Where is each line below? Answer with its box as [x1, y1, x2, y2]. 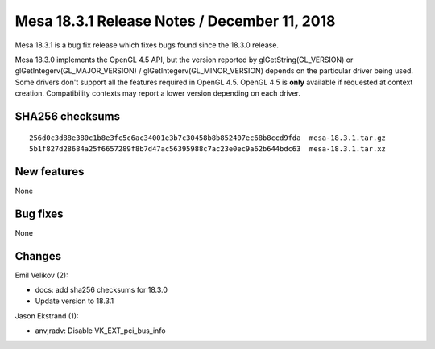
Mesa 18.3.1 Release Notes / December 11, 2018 [14, 12, 336, 30]
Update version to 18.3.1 [35, 296, 114, 306]
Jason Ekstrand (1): [14, 310, 79, 321]
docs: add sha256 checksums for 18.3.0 [35, 285, 168, 295]
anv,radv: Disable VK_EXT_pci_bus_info [35, 326, 166, 335]
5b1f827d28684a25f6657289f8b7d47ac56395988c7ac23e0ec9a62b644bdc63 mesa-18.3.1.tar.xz [29, 144, 387, 153]
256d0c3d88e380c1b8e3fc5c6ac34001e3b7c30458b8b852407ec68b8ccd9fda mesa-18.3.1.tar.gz [29, 133, 387, 142]
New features [14, 165, 85, 179]
